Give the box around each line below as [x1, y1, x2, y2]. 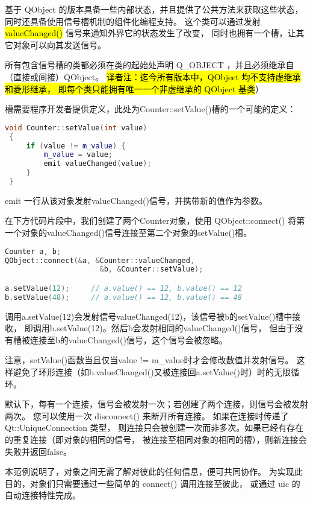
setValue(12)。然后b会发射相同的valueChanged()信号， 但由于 [57, 322, 295, 334]
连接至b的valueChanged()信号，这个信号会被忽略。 [29, 333, 228, 346]
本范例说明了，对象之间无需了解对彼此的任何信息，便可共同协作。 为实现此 [5, 465, 303, 478]
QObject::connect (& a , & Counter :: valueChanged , [5, 256, 195, 265]
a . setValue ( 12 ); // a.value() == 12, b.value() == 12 [5, 284, 242, 293]
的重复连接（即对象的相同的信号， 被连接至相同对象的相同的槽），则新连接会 [5, 433, 307, 446]
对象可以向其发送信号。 [13, 38, 106, 51]
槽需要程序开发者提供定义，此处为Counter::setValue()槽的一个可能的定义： [5, 103, 296, 115]
